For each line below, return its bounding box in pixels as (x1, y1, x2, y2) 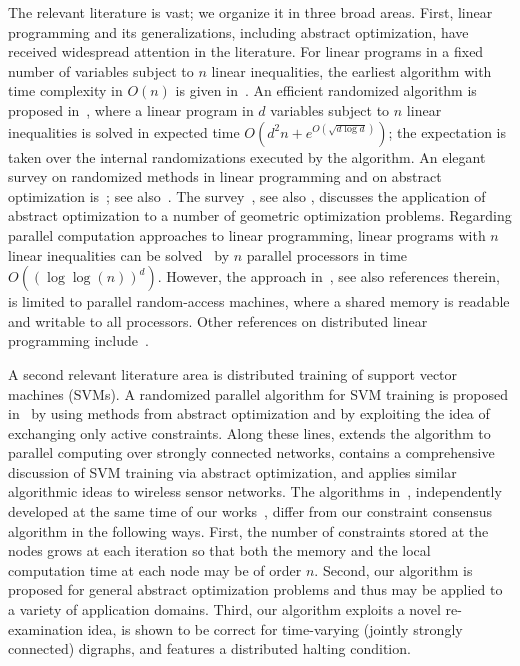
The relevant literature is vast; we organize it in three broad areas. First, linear (8, 2, 493, 22)
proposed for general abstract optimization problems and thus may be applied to (8, 579, 503, 600)
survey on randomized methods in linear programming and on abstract (8, 166, 442, 187)
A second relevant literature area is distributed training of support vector (8, 363, 458, 384)
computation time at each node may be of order (8, 559, 302, 580)
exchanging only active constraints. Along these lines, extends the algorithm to (8, 422, 491, 443)
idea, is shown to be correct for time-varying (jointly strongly (87, 618, 463, 639)
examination (8, 618, 84, 639)
